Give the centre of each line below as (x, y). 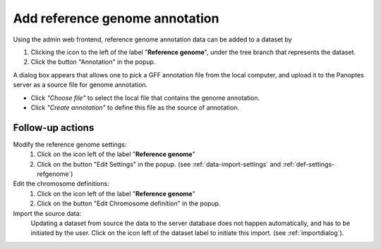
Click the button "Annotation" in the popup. (93, 62)
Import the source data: (47, 213)
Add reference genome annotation (116, 18)
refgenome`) (55, 174)
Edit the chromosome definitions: (61, 184)
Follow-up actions (54, 128)
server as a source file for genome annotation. (80, 85)
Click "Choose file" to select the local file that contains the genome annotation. (145, 98)
